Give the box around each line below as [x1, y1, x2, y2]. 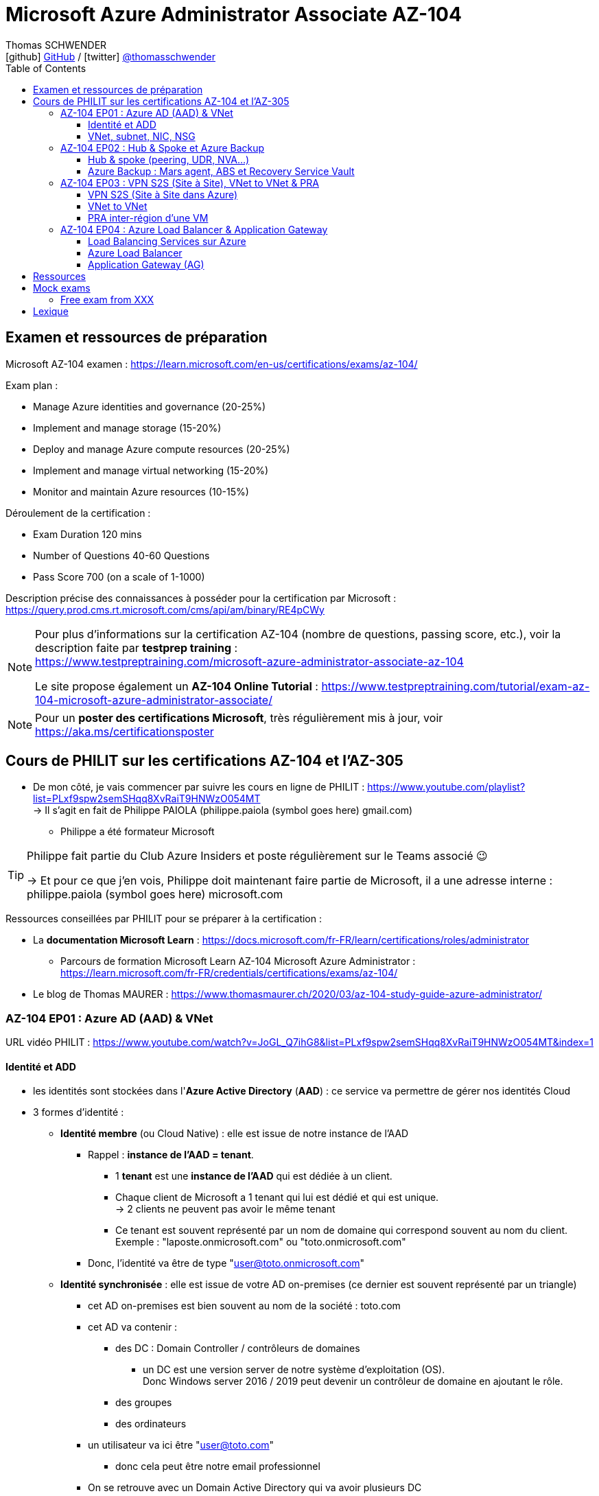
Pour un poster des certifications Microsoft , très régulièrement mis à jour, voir [35, 710, 443, 725]
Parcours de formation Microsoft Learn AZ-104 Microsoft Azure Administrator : [60, 955, 416, 968]
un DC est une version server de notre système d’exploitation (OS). [143, 1364, 445, 1376]
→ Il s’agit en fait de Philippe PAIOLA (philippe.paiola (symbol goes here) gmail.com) [33, 804, 413, 817]
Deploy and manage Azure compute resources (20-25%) [33, 443, 290, 455]
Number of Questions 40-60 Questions [33, 549, 210, 561]
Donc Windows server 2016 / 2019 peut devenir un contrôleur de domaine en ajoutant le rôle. [143, 1375, 563, 1388]
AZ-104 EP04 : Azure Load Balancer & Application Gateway [60, 223, 328, 235]
